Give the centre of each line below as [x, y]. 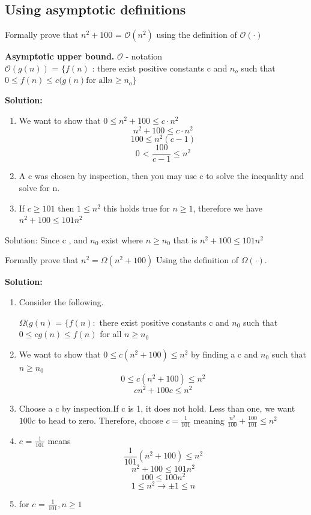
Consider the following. [61, 301]
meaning [209, 420]
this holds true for [137, 208]
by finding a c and [225, 354]
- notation [144, 56]
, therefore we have [228, 208]
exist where [122, 239]
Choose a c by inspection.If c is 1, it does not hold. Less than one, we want [157, 408]
